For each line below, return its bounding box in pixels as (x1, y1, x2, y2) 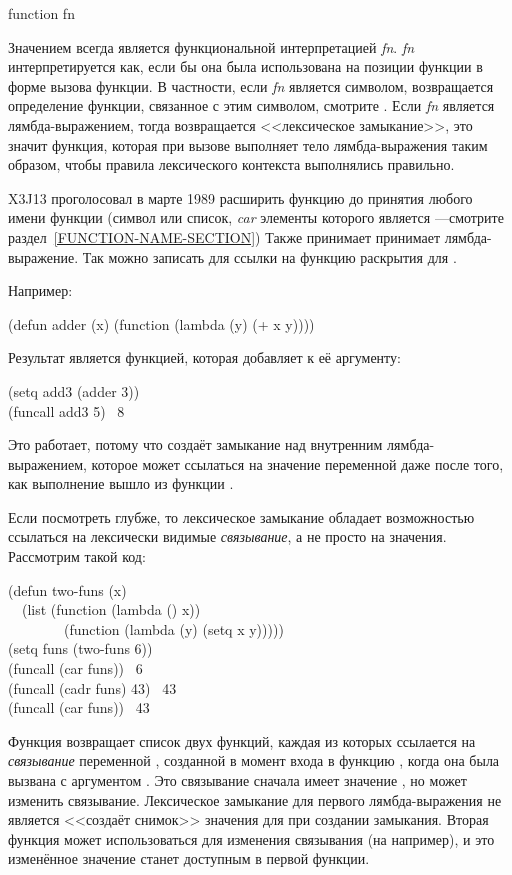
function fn (8, 3, 75, 23)
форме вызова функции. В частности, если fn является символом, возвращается (8, 75, 494, 96)
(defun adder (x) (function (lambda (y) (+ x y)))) (8, 313, 315, 334)
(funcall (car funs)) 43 (8, 697, 150, 718)
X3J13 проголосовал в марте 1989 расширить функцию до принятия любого (8, 187, 473, 208)
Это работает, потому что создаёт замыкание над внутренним (8, 434, 383, 455)
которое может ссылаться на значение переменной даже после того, (91, 453, 504, 474)
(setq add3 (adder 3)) (8, 380, 140, 401)
